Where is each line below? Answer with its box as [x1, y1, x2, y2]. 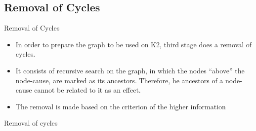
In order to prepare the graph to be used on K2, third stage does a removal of [15, 39, 252, 49]
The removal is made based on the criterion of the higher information [15, 101, 226, 111]
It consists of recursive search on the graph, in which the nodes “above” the [15, 65, 245, 75]
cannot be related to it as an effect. [34, 85, 141, 95]
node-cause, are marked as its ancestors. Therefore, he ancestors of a [15, 75, 223, 85]
